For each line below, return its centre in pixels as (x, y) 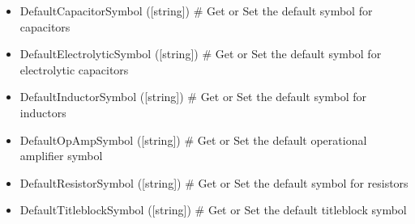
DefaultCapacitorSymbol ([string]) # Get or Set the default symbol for (196, 11)
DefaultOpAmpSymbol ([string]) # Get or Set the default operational (193, 139)
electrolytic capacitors (74, 69)
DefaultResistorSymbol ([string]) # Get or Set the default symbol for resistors (214, 182)
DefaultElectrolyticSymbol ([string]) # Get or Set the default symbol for (201, 54)
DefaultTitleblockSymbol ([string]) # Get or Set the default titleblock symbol (213, 210)
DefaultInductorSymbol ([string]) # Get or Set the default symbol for (193, 97)
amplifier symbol (61, 156)
